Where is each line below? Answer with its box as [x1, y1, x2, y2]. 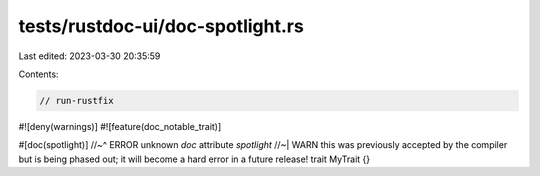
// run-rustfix [39, 95, 114, 106]
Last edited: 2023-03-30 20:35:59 [18, 50, 161, 62]
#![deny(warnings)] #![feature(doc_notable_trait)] [18, 120, 222, 132]
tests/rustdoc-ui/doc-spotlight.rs [18, 15, 304, 37]
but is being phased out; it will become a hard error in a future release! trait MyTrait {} [18, 153, 371, 165]
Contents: [18, 68, 59, 80]
